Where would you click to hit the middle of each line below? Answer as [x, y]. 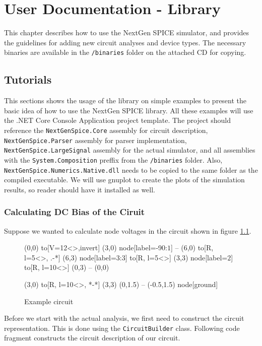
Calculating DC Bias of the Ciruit [75, 212]
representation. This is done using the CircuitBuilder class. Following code [122, 328]
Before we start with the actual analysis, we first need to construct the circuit [124, 318]
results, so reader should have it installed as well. [80, 189]
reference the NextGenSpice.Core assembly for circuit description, [106, 130]
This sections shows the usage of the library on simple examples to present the [125, 100]
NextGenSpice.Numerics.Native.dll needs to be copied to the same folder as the [131, 169]
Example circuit [49, 301]
